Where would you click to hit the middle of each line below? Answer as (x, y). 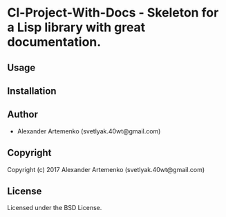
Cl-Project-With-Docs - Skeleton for (113, 13)
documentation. (54, 42)
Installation (32, 91)
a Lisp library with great (76, 27)
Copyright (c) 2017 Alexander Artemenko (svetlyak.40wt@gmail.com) (106, 169)
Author (22, 114)
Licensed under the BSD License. (55, 208)
